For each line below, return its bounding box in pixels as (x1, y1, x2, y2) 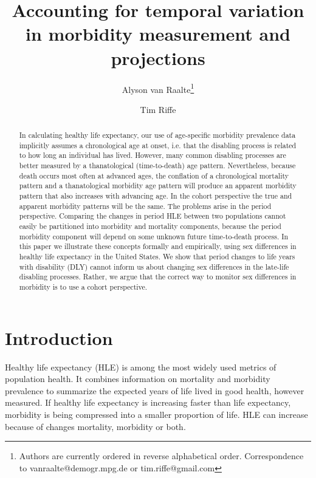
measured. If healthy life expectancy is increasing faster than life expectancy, (5, 396, 291, 409)
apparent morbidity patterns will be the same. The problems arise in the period (19, 200, 272, 211)
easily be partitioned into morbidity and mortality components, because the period (19, 221, 281, 231)
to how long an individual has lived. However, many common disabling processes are (19, 150, 286, 160)
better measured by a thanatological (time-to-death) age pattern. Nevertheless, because (19, 160, 296, 171)
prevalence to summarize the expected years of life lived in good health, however (5, 384, 304, 397)
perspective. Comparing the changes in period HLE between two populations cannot (19, 211, 286, 221)
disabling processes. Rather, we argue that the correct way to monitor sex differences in (19, 271, 297, 282)
